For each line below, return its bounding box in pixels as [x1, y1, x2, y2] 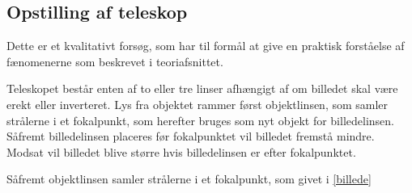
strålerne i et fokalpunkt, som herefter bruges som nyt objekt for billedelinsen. [6, 111, 394, 128]
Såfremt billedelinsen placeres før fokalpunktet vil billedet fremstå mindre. [6, 128, 375, 145]
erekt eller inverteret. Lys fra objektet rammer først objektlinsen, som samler [6, 95, 389, 112]
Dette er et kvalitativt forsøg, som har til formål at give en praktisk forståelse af [6, 37, 405, 54]
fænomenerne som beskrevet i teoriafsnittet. [6, 52, 223, 69]
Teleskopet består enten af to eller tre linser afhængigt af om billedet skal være [6, 80, 398, 97]
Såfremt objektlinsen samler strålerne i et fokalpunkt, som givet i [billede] [6, 170, 372, 187]
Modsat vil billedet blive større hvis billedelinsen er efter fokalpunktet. [6, 143, 356, 160]
